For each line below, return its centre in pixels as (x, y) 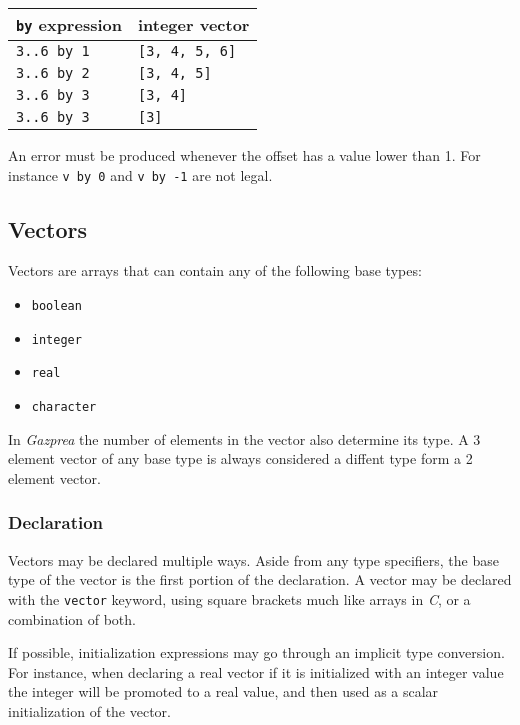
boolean (56, 306)
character (64, 407)
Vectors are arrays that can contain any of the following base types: (215, 270)
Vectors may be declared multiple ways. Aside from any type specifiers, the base (253, 559)
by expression (69, 24)
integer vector (193, 24)
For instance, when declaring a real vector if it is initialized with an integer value (256, 671)
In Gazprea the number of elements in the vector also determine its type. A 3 (244, 438)
